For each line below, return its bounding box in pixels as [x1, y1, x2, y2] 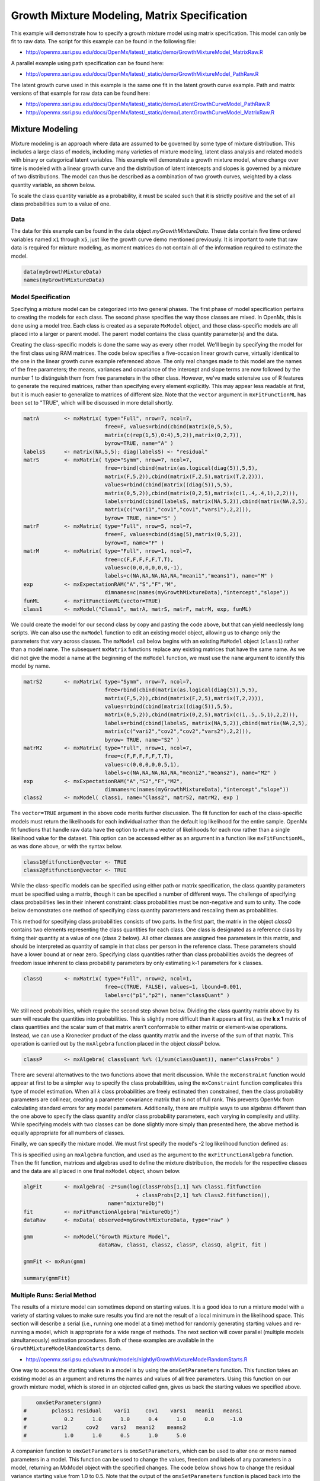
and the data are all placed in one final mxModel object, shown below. [11, 1168, 181, 1175]
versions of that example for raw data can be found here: [11, 89, 151, 97]
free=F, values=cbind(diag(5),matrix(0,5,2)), [104, 531, 242, 538]
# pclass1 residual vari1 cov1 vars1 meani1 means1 [23, 1408, 242, 1414]
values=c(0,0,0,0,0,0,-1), [104, 565, 183, 571]
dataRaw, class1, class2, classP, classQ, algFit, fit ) [98, 1242, 268, 1248]
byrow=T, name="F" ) [104, 539, 164, 546]
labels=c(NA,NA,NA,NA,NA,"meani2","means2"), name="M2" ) [104, 770, 277, 776]
